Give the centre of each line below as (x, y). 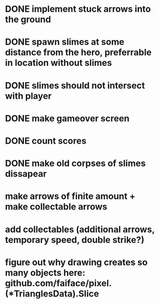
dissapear (26, 174)
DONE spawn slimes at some (65, 42)
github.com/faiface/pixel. (58, 283)
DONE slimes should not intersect (75, 85)
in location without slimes (58, 63)
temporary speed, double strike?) (75, 240)
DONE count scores (46, 141)
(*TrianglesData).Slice (52, 293)
